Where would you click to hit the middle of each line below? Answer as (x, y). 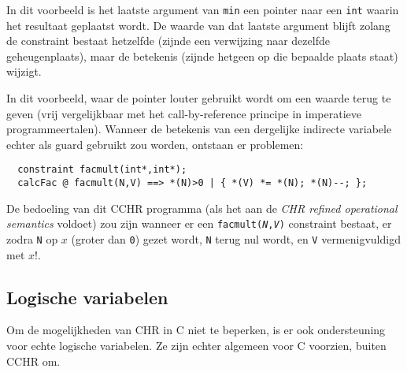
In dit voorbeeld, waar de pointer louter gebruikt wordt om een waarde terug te (199, 98)
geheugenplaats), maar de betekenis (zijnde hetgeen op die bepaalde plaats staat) (202, 56)
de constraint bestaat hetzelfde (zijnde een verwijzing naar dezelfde (168, 41)
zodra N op (32, 238)
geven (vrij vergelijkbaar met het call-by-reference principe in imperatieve (184, 113)
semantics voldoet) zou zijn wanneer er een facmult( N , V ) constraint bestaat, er (199, 223)
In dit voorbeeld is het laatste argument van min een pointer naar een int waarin (203, 9)
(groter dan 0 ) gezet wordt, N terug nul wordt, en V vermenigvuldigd (236, 238)
